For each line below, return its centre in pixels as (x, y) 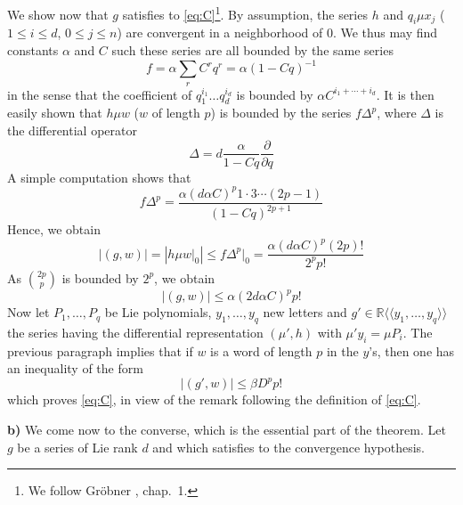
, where (397, 113)
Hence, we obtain (54, 229)
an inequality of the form (75, 368)
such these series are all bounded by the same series (252, 50)
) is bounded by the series (281, 113)
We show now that (58, 14)
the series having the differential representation (135, 332)
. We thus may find (385, 33)
